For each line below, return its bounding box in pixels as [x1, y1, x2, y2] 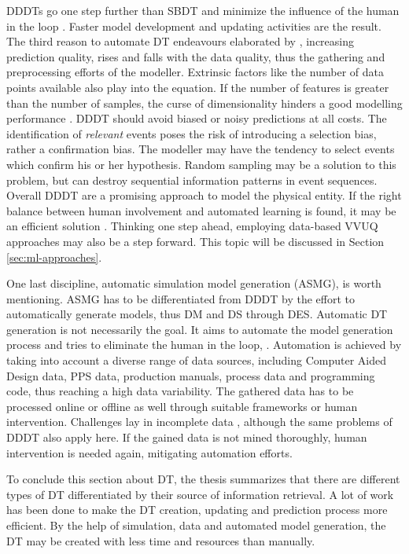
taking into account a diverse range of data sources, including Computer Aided [6, 352, 387, 369]
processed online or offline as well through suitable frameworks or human [6, 398, 358, 414]
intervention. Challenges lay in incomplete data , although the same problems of [6, 413, 392, 430]
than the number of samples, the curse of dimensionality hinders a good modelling [6, 94, 403, 111]
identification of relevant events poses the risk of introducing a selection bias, [6, 125, 377, 141]
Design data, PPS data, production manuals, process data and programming [6, 367, 375, 383]
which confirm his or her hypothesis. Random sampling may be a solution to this [6, 156, 396, 172]
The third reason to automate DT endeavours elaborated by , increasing [6, 33, 355, 50]
